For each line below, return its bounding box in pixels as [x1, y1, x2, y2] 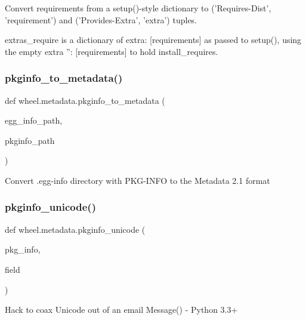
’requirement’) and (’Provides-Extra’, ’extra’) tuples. [5, 13, 197, 26]
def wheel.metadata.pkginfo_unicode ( [5, 223, 146, 235]
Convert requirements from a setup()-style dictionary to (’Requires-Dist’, [5, 2, 271, 14]
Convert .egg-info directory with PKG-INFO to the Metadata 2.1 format [5, 174, 270, 186]
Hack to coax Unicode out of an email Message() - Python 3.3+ [5, 303, 238, 316]
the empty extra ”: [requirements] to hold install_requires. [5, 45, 218, 57]
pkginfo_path [5, 134, 55, 146]
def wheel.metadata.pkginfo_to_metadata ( [5, 94, 165, 106]
